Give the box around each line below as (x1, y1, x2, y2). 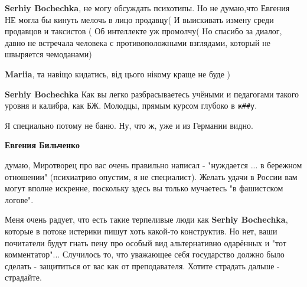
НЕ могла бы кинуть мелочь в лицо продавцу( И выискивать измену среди (5, 13, 274, 25)
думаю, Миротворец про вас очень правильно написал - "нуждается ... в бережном (5, 159, 302, 171)
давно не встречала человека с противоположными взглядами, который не (5, 36, 270, 48)
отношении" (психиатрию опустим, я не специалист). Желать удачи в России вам (5, 170, 298, 182)
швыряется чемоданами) (5, 48, 92, 60)
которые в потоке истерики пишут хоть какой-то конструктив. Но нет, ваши (5, 224, 277, 237)
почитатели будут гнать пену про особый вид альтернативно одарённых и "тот (5, 236, 286, 249)
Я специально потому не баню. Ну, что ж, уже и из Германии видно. (5, 119, 253, 131)
